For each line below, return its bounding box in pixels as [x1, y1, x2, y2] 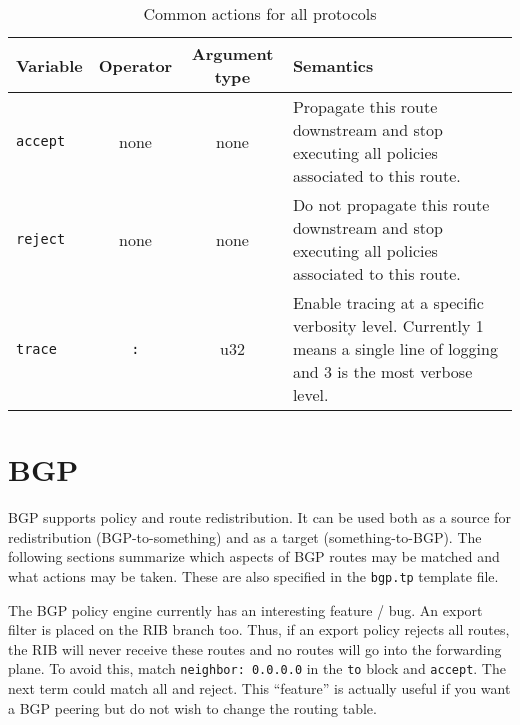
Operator [98, 53, 173, 77]
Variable [16, 53, 83, 77]
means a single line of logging [292, 337, 498, 360]
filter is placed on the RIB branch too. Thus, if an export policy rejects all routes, [8, 619, 510, 640]
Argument [191, 42, 274, 65]
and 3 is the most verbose [292, 360, 473, 383]
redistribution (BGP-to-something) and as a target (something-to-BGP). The [8, 526, 482, 547]
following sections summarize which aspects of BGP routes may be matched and [8, 546, 500, 567]
